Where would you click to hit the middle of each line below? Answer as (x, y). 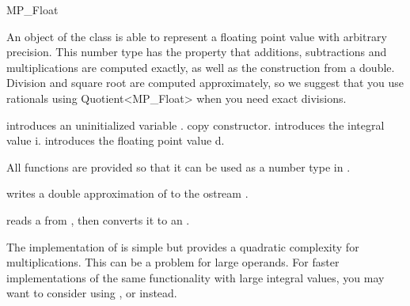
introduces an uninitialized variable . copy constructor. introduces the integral (196, 125)
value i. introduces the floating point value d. (116, 140)
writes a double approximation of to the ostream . (127, 193)
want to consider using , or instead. (92, 293)
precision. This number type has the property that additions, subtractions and (197, 52)
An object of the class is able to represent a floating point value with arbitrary (197, 36)
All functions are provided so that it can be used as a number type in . (178, 166)
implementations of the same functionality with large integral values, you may (196, 277)
